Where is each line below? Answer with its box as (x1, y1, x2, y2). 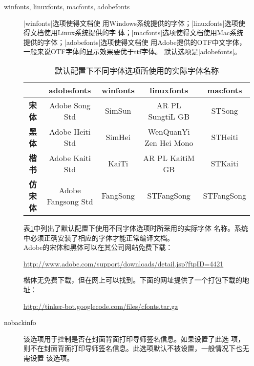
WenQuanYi (148, 125, 190, 137)
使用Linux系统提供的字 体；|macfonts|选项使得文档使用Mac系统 (43, 27, 244, 38)
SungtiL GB (148, 110, 190, 122)
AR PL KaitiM (143, 152, 195, 163)
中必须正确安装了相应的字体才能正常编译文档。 (23, 232, 174, 243)
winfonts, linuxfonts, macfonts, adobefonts (4, 1, 130, 11)
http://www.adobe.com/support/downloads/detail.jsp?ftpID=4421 (23, 258, 224, 268)
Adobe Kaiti (49, 152, 91, 163)
